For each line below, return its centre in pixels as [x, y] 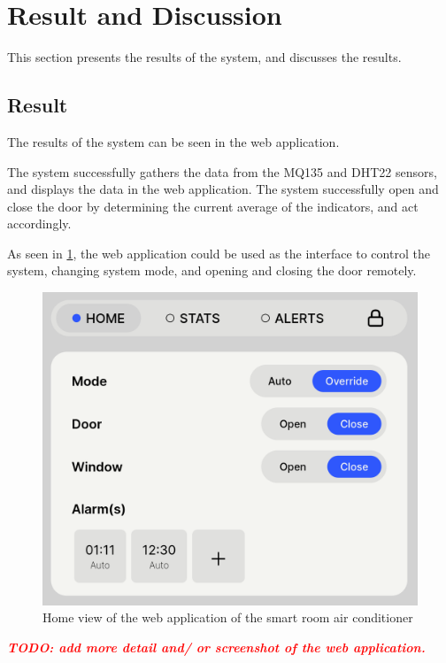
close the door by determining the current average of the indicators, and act [213, 206]
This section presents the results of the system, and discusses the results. [204, 57]
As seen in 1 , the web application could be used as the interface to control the [219, 253]
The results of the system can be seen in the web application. [173, 141]
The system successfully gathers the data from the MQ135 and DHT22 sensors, [222, 171]
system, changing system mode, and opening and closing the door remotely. [212, 270]
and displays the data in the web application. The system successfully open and [223, 189]
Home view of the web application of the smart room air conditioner [228, 617]
